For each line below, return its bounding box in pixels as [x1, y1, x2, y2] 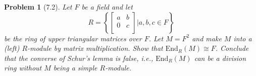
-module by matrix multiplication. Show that [27, 43, 163, 53]
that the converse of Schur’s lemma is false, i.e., [4, 52, 153, 63]
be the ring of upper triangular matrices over [4, 33, 142, 43]
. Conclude [215, 43, 249, 53]
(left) [4, 43, 20, 53]
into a [233, 33, 252, 43]
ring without [4, 62, 42, 73]
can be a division [194, 52, 246, 63]
